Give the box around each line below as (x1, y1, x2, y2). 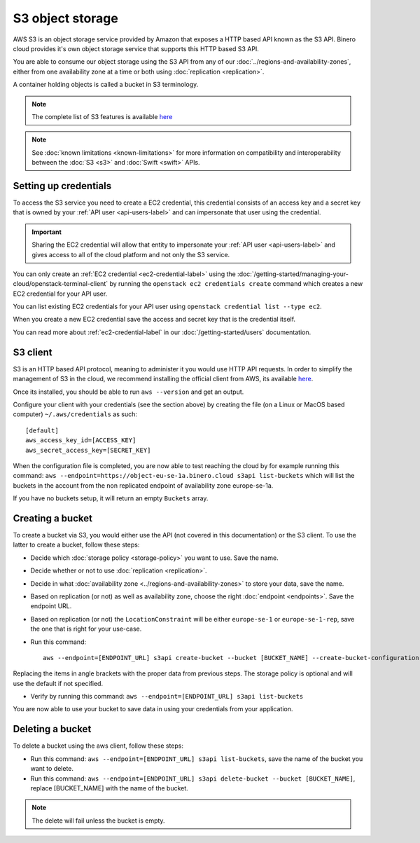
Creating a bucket (13, 512, 92, 524)
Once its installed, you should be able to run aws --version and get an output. (13, 388, 244, 396)
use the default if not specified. (13, 679, 104, 687)
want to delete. (30, 765, 73, 773)
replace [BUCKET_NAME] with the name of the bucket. (30, 783, 188, 792)
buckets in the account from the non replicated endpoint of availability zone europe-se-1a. (13, 481, 274, 490)
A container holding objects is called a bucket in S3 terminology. (13, 81, 199, 89)
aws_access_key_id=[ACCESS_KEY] (25, 437, 136, 444)
